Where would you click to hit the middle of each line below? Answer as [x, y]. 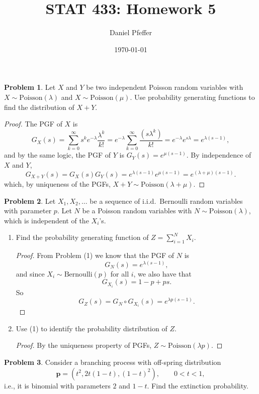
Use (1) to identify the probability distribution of [92, 328]
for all [120, 273]
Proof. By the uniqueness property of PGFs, [84, 345]
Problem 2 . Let [30, 201]
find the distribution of [39, 107]
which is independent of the [47, 220]
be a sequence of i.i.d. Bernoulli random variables [166, 201]
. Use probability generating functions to [192, 97]
